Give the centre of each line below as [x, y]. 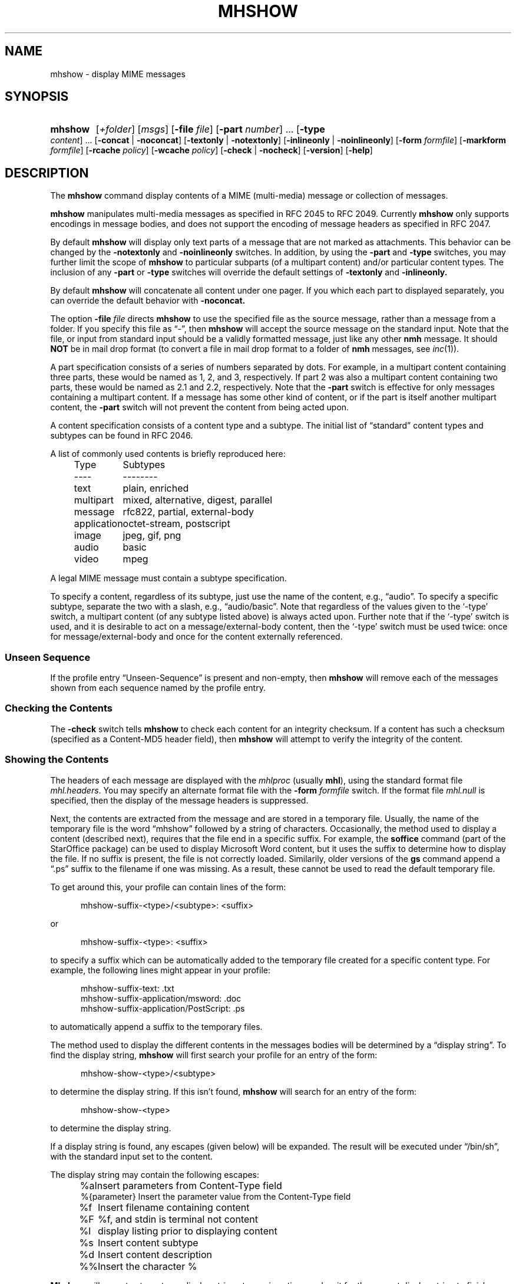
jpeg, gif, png [152, 536]
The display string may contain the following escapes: [155, 1174]
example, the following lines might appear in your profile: [160, 970]
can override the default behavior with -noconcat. [148, 301]
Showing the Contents [57, 760]
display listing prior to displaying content [188, 1231]
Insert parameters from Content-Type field [188, 1185]
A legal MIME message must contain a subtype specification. [168, 578]
